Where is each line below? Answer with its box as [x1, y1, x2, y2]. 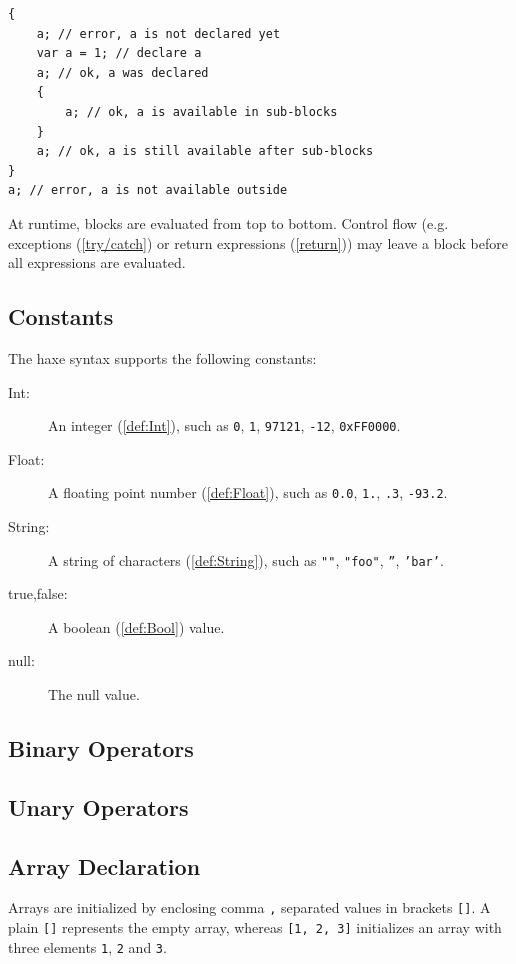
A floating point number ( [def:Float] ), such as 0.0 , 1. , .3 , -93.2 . [48, 482, 448, 503]
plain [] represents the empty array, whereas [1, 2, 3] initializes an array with [8, 917, 502, 938]
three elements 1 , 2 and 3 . [8, 936, 167, 957]
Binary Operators [8, 733, 194, 764]
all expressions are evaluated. [8, 252, 186, 273]
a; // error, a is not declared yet [36, 26, 281, 41]
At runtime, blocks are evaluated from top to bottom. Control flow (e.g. [8, 212, 449, 233]
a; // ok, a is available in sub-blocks [65, 104, 338, 119]
